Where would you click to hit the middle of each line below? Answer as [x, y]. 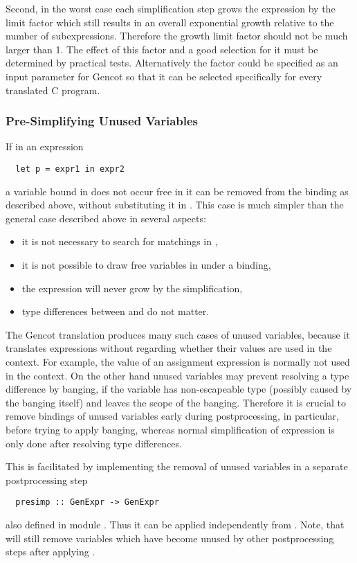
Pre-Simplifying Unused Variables [102, 121]
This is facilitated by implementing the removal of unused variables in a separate [177, 466]
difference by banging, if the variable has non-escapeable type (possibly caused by [179, 389]
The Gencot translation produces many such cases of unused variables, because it [178, 334]
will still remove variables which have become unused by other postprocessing [170, 538]
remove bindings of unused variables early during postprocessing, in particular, [172, 416]
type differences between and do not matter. [116, 311]
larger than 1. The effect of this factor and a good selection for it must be [162, 49]
